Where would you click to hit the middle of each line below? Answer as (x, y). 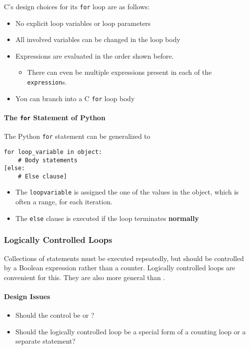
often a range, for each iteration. (64, 202)
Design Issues (27, 296)
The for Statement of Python (55, 117)
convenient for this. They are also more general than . (85, 277)
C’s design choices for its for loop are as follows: (77, 6)
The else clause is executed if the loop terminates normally (107, 218)
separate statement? (45, 341)
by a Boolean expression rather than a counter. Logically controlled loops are (120, 268)
